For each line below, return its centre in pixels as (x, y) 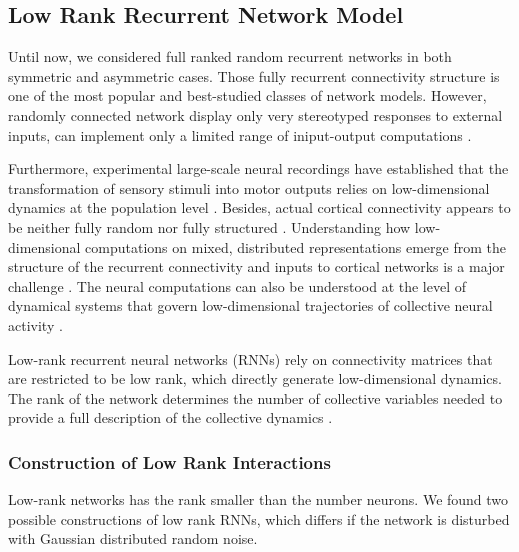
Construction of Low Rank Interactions (169, 461)
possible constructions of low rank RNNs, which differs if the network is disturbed (259, 518)
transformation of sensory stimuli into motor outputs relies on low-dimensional (249, 187)
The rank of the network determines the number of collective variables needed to (255, 397)
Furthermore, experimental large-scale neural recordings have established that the (258, 168)
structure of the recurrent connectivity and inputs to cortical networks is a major (256, 266)
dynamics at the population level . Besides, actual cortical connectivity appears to (259, 207)
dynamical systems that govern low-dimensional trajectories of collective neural (250, 305)
